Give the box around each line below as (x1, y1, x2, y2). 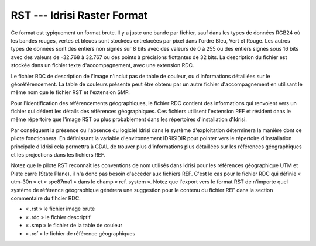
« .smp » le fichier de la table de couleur (25, 222, 123, 229)
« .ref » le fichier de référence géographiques (25, 230, 136, 237)
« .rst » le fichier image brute (25, 205, 95, 213)
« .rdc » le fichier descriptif (25, 213, 91, 220)
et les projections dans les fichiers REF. (11, 151, 106, 158)
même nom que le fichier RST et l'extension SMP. (11, 89, 130, 96)
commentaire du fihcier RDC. (11, 195, 81, 202)
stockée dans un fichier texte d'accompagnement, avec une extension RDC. (11, 62, 194, 69)
